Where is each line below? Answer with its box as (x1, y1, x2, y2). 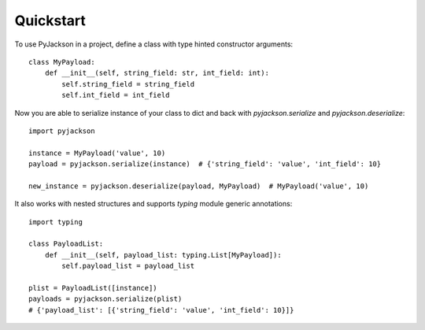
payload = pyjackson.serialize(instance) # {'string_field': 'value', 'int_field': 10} (28, 160, 382, 169)
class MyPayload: (28, 57, 95, 66)
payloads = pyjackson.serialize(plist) (28, 295, 183, 303)
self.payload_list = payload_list (61, 261, 195, 271)
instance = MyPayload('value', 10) (28, 148, 166, 158)
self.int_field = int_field (61, 91, 170, 100)
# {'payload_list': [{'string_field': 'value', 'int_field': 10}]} (28, 306, 294, 314)
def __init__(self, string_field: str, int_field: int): (44, 69, 269, 78)
